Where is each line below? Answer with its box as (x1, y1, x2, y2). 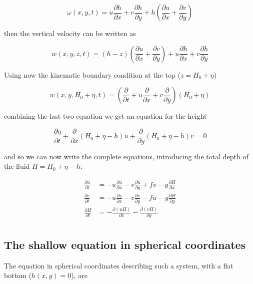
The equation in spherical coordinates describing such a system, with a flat (4, 260, 233, 270)
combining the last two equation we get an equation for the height (4, 111, 207, 121)
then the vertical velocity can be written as (4, 28, 136, 38)
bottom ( (4, 270, 31, 280)
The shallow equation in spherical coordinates (4, 236, 246, 252)
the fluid (4, 161, 30, 171)
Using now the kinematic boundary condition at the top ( (4, 69, 180, 80)
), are (71, 270, 87, 280)
